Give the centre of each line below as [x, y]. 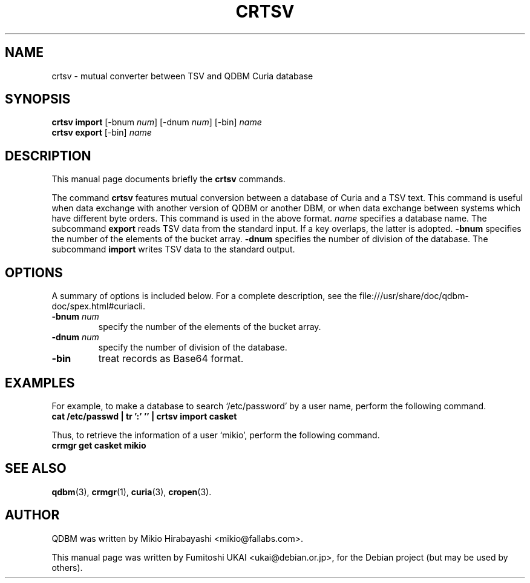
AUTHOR [32, 515]
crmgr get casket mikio [99, 445]
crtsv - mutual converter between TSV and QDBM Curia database [182, 76]
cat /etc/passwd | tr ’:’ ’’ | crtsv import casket [144, 416]
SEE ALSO [36, 469]
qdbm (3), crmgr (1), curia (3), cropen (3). [132, 492]
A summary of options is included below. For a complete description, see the [204, 296]
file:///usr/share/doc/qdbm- [414, 296]
